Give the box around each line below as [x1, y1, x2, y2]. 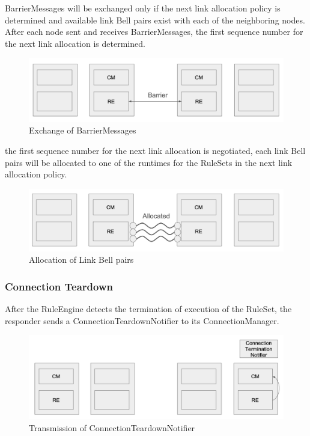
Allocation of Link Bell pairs [29, 253, 134, 266]
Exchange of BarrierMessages [29, 124, 136, 137]
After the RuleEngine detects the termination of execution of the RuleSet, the [5, 302, 292, 315]
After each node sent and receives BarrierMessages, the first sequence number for [5, 25, 303, 38]
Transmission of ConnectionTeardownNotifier [29, 421, 195, 434]
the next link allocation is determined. [5, 37, 145, 49]
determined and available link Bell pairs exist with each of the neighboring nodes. [5, 13, 305, 26]
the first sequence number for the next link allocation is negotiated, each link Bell [5, 144, 306, 156]
